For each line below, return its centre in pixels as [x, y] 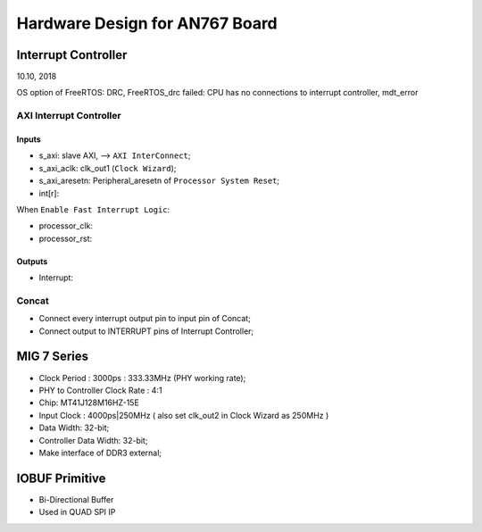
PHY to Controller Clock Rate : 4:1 [100, 390]
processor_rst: [66, 238]
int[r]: [49, 193]
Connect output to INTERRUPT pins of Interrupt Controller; [146, 331]
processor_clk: [66, 226]
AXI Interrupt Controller [69, 116]
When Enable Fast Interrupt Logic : [93, 209]
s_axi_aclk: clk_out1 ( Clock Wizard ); [108, 168]
